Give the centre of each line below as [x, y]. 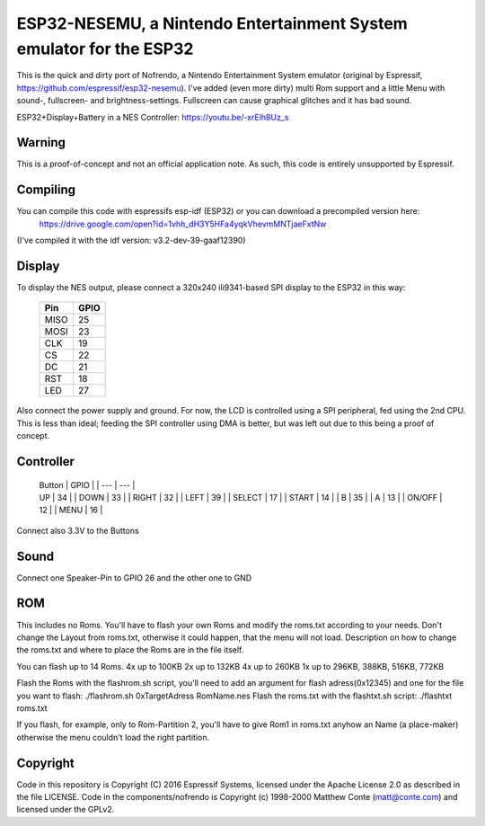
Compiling [46, 190]
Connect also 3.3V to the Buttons [78, 530]
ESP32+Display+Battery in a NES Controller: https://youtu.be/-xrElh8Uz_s [153, 117]
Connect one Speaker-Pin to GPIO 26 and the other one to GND [134, 577]
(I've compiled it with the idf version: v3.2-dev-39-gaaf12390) [131, 240]
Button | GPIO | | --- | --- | [87, 484]
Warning [41, 142]
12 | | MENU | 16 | [71, 510]
